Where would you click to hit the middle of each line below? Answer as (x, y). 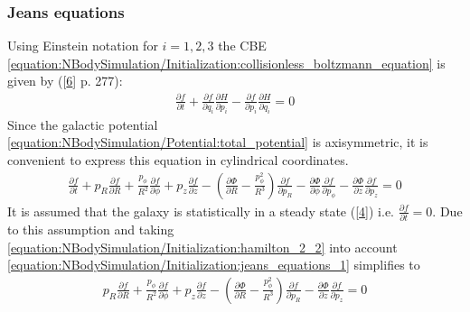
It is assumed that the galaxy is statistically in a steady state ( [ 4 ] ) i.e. (201, 211)
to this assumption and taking (91, 229)
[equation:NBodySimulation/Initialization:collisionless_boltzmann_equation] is (226, 63)
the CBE (242, 46)
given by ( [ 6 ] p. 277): (65, 81)
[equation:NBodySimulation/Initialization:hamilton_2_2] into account (202, 247)
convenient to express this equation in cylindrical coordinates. (178, 160)
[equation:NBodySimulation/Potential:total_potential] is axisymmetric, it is (218, 142)
